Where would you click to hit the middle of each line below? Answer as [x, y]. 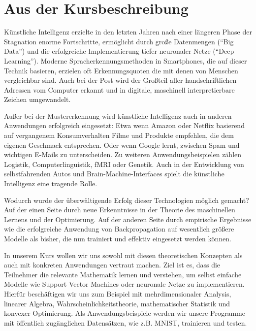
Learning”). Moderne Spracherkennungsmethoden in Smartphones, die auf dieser [126, 60]
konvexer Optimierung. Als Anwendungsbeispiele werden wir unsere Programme [125, 313]
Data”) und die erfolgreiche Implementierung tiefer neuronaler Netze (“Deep [119, 51]
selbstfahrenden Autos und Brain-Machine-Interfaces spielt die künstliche [114, 174]
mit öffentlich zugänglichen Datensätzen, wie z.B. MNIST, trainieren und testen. [126, 322]
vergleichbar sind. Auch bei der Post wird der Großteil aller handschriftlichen [120, 80]
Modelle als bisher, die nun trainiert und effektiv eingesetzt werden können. [118, 238]
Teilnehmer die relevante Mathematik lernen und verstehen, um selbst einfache [123, 274]
